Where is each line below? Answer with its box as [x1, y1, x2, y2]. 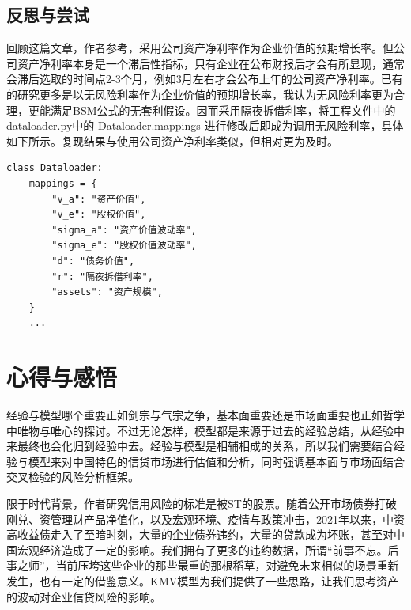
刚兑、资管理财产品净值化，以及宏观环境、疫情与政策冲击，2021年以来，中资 [6, 510, 405, 527]
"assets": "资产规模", [51, 286, 163, 298]
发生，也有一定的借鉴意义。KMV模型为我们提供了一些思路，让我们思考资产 [6, 572, 399, 589]
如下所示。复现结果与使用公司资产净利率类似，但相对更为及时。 [6, 132, 338, 149]
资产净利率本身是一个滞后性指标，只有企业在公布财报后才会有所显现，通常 [17, 55, 405, 71]
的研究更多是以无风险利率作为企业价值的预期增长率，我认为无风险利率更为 [6, 85, 394, 102]
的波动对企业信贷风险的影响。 [6, 588, 161, 604]
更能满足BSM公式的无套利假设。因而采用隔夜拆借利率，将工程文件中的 [28, 101, 396, 118]
